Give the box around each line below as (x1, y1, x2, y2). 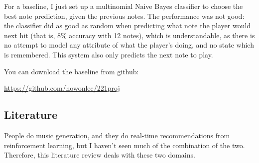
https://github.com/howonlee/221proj (4, 83, 120, 93)
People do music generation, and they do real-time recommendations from (4, 130, 230, 140)
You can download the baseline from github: (4, 66, 139, 76)
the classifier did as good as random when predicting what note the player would (4, 20, 251, 31)
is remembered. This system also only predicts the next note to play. (4, 49, 213, 59)
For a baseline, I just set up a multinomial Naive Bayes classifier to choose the (4, 1, 243, 11)
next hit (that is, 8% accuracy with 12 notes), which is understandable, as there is (4, 30, 255, 40)
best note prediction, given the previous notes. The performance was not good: (4, 10, 245, 21)
